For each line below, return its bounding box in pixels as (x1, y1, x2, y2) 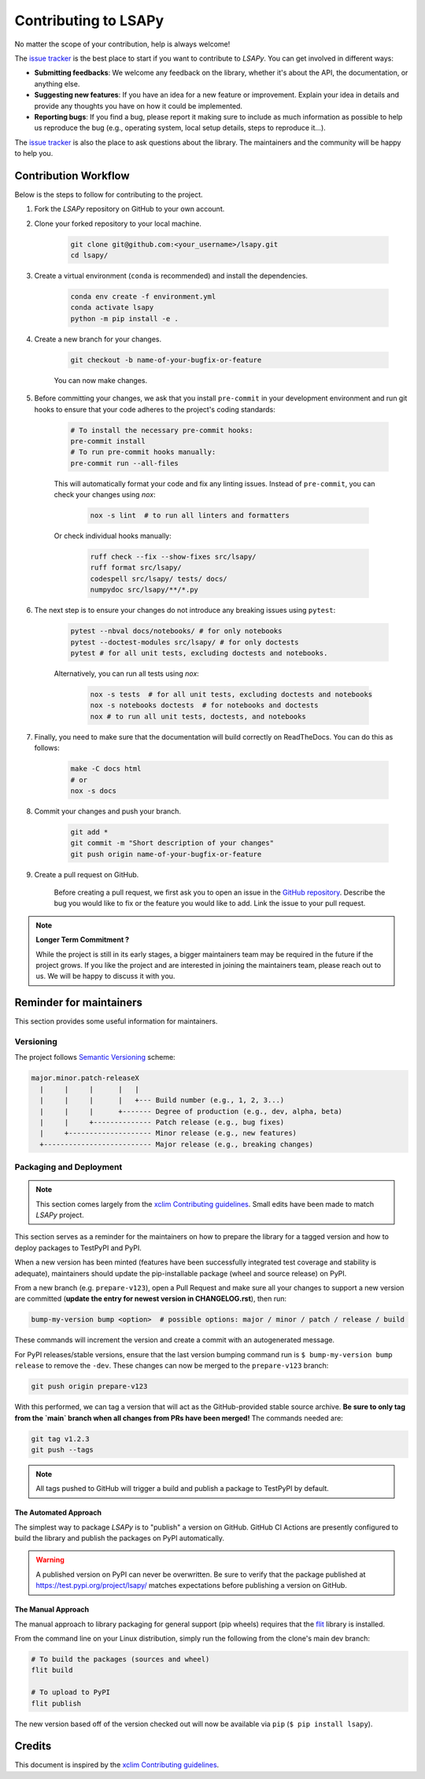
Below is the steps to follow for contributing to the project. (14, 190, 204, 199)
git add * (70, 827, 109, 836)
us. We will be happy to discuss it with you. (35, 972, 176, 981)
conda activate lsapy (70, 303, 154, 312)
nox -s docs (70, 786, 117, 795)
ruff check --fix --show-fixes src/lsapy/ (90, 552, 257, 562)
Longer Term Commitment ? (35, 935, 130, 944)
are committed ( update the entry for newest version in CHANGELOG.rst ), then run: (14, 1294, 287, 1304)
